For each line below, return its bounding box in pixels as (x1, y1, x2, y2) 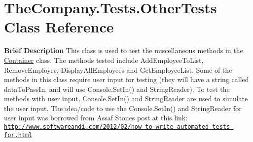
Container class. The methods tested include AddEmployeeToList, (4, 55, 204, 65)
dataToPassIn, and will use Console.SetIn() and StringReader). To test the (4, 84, 230, 94)
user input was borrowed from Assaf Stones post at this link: (4, 113, 188, 123)
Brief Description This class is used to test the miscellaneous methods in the (4, 45, 243, 56)
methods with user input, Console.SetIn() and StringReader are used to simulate (4, 93, 248, 104)
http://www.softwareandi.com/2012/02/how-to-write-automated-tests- (4, 123, 234, 131)
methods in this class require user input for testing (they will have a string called (4, 74, 249, 85)
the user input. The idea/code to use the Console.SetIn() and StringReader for (4, 103, 242, 113)
